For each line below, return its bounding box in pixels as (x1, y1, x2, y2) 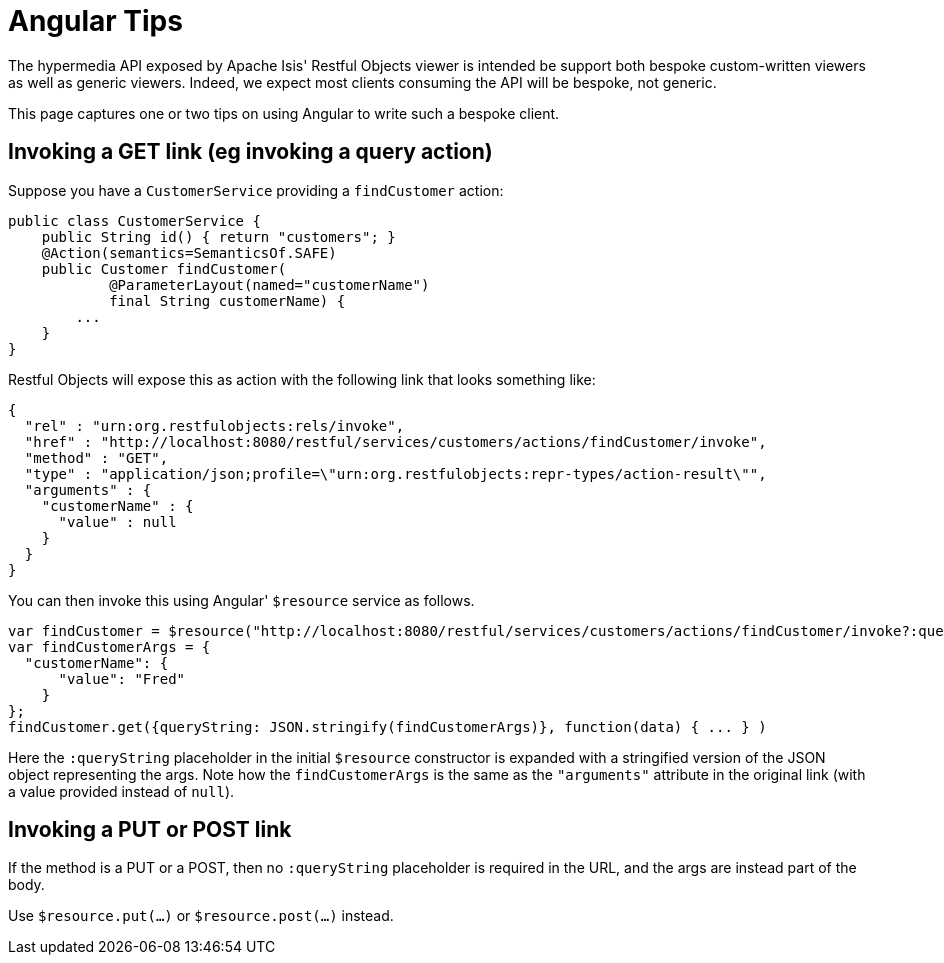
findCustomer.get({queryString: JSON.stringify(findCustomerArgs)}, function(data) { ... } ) (8, 718, 767, 735)
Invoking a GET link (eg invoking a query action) (8, 139, 493, 165)
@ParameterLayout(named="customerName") (109, 276, 430, 293)
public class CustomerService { (8, 212, 261, 229)
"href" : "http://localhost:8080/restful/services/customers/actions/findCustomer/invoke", (24, 433, 767, 450)
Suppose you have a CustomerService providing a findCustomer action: (8, 181, 504, 199)
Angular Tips (8, 4, 183, 38)
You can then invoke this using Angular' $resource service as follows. (8, 591, 475, 609)
